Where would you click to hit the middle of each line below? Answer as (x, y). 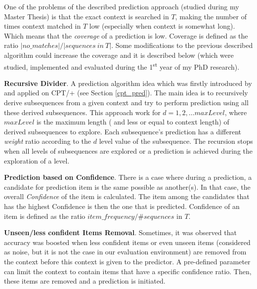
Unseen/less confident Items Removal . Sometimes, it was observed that (120, 232)
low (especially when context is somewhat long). (162, 26)
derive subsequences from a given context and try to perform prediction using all (126, 102)
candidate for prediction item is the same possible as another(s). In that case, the (127, 186)
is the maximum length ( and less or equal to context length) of (133, 122)
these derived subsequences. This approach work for (82, 112)
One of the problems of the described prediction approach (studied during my (122, 6)
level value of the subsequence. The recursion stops (176, 141)
